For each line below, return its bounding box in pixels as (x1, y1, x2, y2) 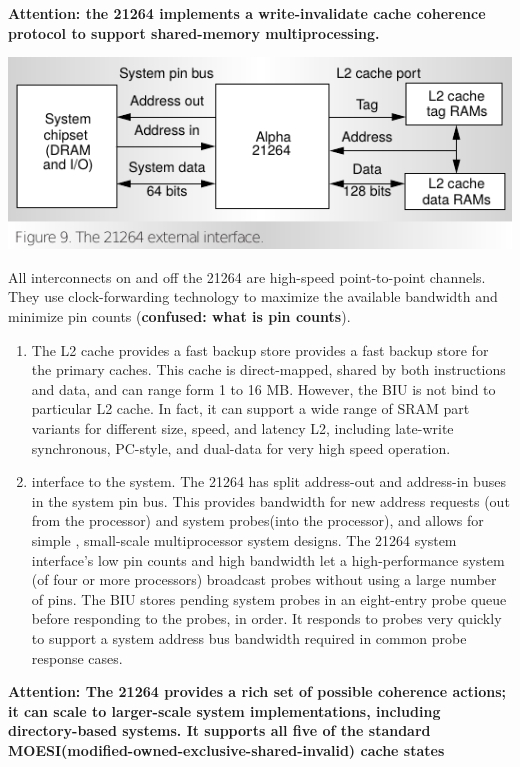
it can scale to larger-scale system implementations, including (8, 700, 441, 721)
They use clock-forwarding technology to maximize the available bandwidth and (8, 286, 498, 307)
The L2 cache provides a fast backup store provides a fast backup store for (31, 339, 489, 360)
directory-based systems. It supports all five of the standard (8, 720, 431, 741)
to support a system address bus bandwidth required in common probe (31, 627, 467, 648)
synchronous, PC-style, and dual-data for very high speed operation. (31, 437, 451, 458)
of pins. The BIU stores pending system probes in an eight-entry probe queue (31, 588, 507, 609)
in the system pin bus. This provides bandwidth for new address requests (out (31, 490, 510, 511)
